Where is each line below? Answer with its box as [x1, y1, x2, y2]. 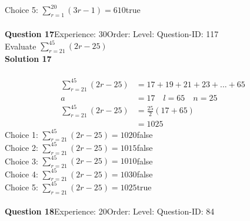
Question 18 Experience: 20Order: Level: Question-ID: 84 [5, 205, 215, 217]
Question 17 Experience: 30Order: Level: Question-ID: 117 [5, 28, 219, 40]
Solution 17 [5, 52, 52, 65]
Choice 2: [5, 141, 38, 153]
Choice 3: [5, 154, 38, 167]
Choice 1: [5, 128, 38, 140]
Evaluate [5, 39, 36, 52]
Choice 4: [5, 167, 38, 180]
